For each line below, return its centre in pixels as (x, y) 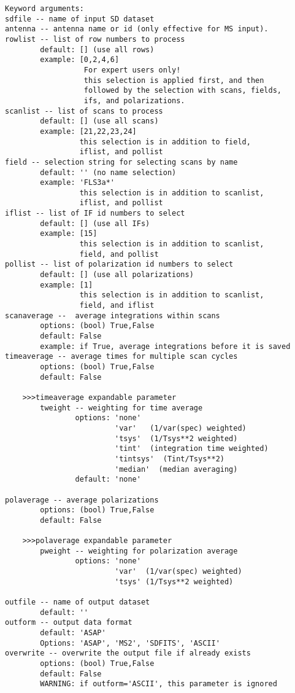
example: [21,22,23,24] (88, 131)
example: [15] (69, 234)
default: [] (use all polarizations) (117, 275)
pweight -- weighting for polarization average (139, 551)
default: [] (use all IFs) (95, 223)
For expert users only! (132, 70)
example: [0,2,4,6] (80, 60)
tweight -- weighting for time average (121, 408)
